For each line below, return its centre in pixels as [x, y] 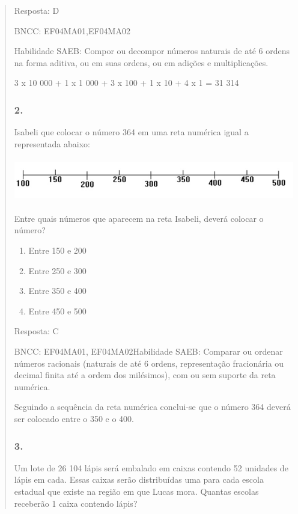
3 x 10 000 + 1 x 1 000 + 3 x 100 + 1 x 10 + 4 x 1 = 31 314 [126, 83]
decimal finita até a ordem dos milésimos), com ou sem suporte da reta [145, 375]
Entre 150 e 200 [57, 250]
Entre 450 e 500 [57, 311]
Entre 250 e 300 [57, 270]
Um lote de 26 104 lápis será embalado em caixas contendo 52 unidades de [151, 467]
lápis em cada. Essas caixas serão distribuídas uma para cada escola [139, 479]
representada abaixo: [52, 143]
